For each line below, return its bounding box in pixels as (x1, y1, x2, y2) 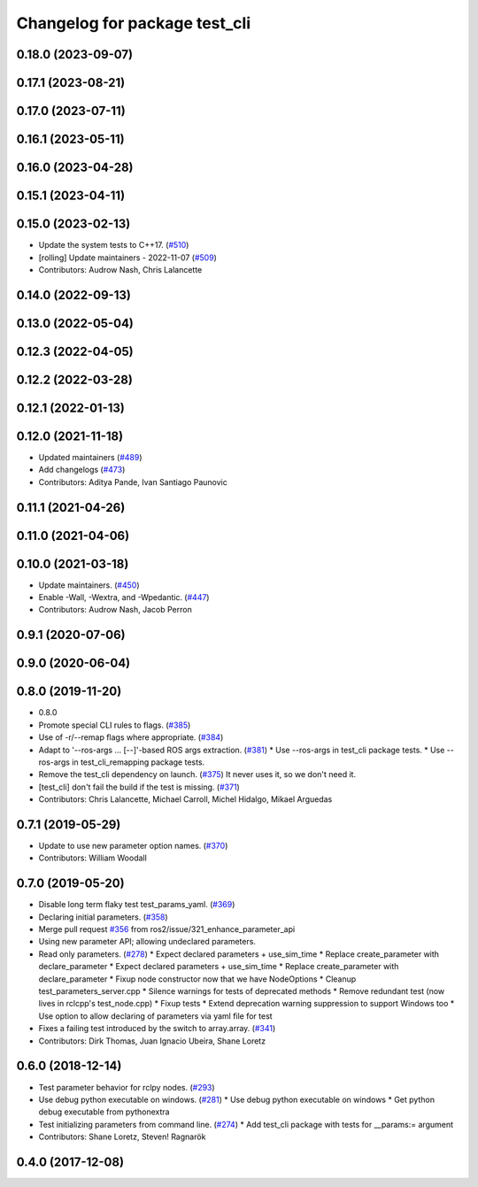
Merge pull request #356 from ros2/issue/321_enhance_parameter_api (38, 924, 296, 935)
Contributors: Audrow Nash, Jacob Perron (38, 605, 192, 615)
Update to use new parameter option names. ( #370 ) (38, 841, 228, 851)
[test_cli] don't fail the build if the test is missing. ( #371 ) (38, 782, 241, 792)
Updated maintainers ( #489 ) (38, 451, 143, 462)
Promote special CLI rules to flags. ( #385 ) (38, 720, 191, 730)
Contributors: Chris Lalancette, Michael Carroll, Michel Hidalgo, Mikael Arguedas (38, 794, 333, 805)
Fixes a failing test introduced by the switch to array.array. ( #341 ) (38, 1023, 276, 1034)
